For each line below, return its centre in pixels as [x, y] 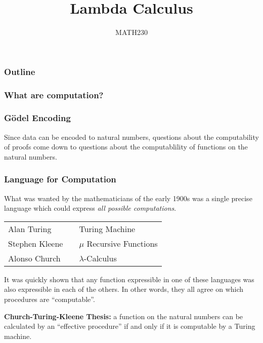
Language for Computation [60, 179]
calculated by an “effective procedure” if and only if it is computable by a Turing [130, 326]
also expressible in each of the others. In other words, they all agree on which [124, 289]
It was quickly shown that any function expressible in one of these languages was [129, 279]
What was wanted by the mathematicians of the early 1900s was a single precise [128, 198]
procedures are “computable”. [50, 299]
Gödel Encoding [37, 118]
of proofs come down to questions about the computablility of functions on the [126, 147]
